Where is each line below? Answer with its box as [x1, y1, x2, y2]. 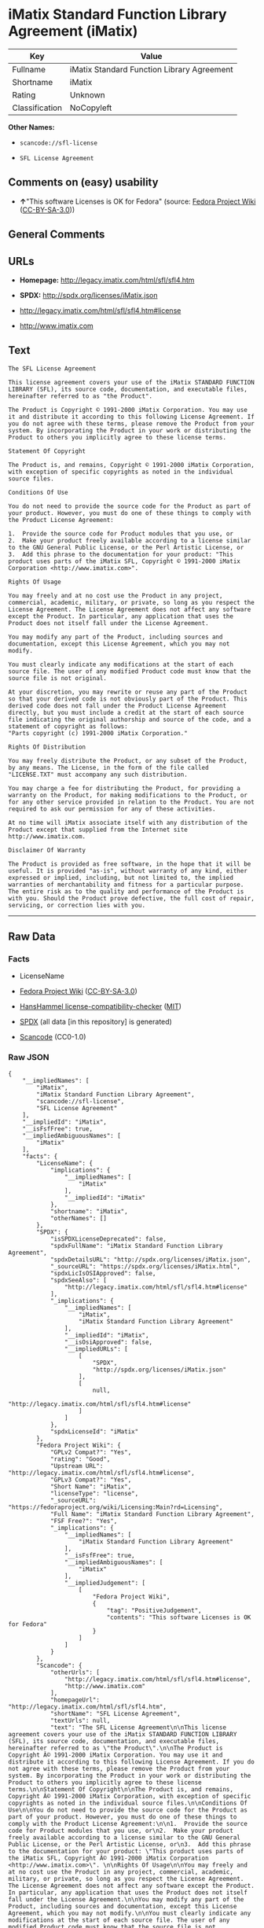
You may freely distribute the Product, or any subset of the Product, [8, 756, 247, 764]
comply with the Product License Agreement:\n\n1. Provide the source [8, 1819, 247, 1827]
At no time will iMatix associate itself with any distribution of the [8, 819, 247, 826]
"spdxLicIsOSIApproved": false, [49, 1269, 156, 1277]
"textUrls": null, [49, 1716, 111, 1724]
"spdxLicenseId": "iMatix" [49, 1427, 139, 1436]
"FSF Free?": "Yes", [49, 1517, 118, 1525]
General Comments [8, 228, 105, 241]
